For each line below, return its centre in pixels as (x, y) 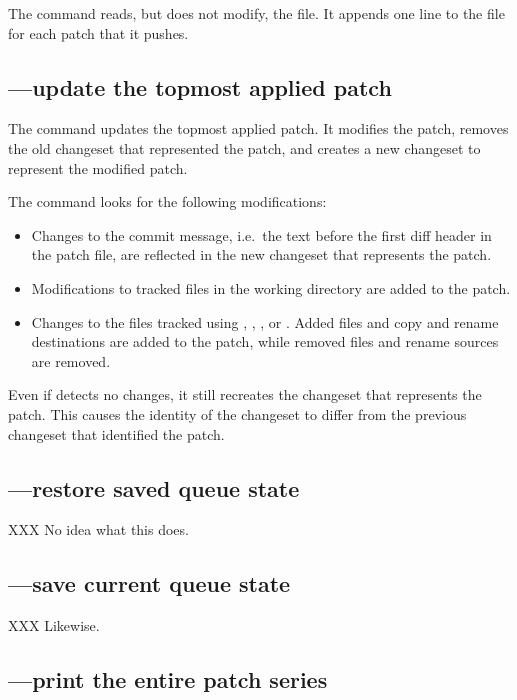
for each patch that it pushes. (98, 32)
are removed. (71, 360)
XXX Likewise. (54, 625)
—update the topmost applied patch (200, 86)
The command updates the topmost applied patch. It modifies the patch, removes (258, 128)
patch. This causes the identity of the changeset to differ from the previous (237, 413)
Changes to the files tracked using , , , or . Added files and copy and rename (265, 321)
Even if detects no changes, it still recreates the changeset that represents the (245, 394)
